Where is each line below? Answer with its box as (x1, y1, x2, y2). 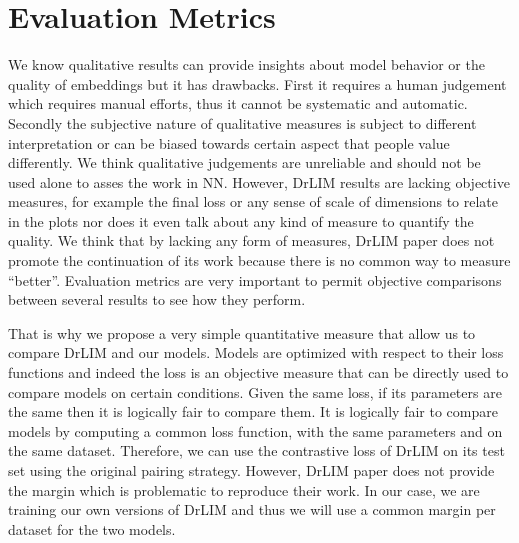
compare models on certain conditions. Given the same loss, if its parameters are (8, 381, 502, 402)
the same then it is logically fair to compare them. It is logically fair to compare (8, 401, 498, 422)
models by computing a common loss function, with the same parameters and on (8, 420, 503, 441)
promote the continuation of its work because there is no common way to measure (8, 250, 511, 271)
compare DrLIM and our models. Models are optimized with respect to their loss (8, 342, 504, 363)
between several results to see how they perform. (8, 289, 306, 310)
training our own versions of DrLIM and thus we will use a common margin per (8, 499, 496, 520)
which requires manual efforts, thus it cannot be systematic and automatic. (8, 93, 468, 114)
